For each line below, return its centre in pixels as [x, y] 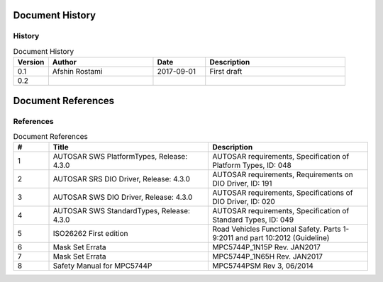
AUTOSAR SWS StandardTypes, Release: [122, 211]
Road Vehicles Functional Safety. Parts [277, 229]
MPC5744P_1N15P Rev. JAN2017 [266, 247]
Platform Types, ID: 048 [252, 165]
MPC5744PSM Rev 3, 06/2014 [263, 266]
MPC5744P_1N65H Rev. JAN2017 [267, 256]
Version [31, 62]
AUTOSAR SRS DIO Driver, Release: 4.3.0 [122, 179]
